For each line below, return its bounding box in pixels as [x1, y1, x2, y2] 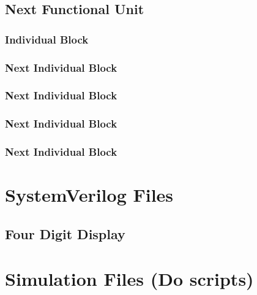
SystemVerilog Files [5, 182, 174, 207]
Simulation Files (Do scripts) [5, 266, 254, 291]
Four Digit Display [5, 224, 125, 243]
